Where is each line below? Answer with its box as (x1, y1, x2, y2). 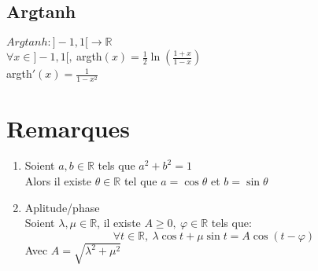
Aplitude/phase (24, 199, 100, 215)
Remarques (6, 112, 131, 144)
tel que (124, 173, 157, 189)
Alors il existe (24, 173, 91, 189)
